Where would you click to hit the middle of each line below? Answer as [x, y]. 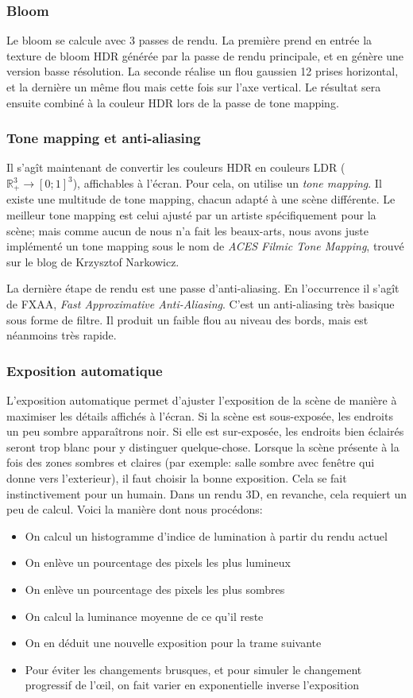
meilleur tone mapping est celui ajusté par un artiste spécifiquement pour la [191, 215]
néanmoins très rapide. [62, 335]
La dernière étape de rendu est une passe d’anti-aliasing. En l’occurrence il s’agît [203, 288]
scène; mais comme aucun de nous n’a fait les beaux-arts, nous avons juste [187, 230]
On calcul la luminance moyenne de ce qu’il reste [144, 616]
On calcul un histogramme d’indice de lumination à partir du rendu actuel [206, 535]
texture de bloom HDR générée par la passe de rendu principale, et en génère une [205, 55]
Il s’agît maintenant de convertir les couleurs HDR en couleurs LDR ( [176, 167]
